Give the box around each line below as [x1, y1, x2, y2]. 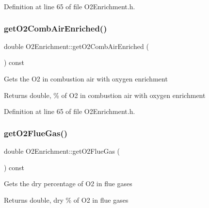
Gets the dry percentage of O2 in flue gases [4, 178, 132, 189]
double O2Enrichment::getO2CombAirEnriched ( [4, 41, 149, 51]
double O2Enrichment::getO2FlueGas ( [4, 146, 120, 156]
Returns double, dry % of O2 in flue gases [4, 194, 129, 205]
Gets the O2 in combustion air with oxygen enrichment [4, 74, 168, 83]
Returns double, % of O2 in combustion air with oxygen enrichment [4, 90, 206, 100]
